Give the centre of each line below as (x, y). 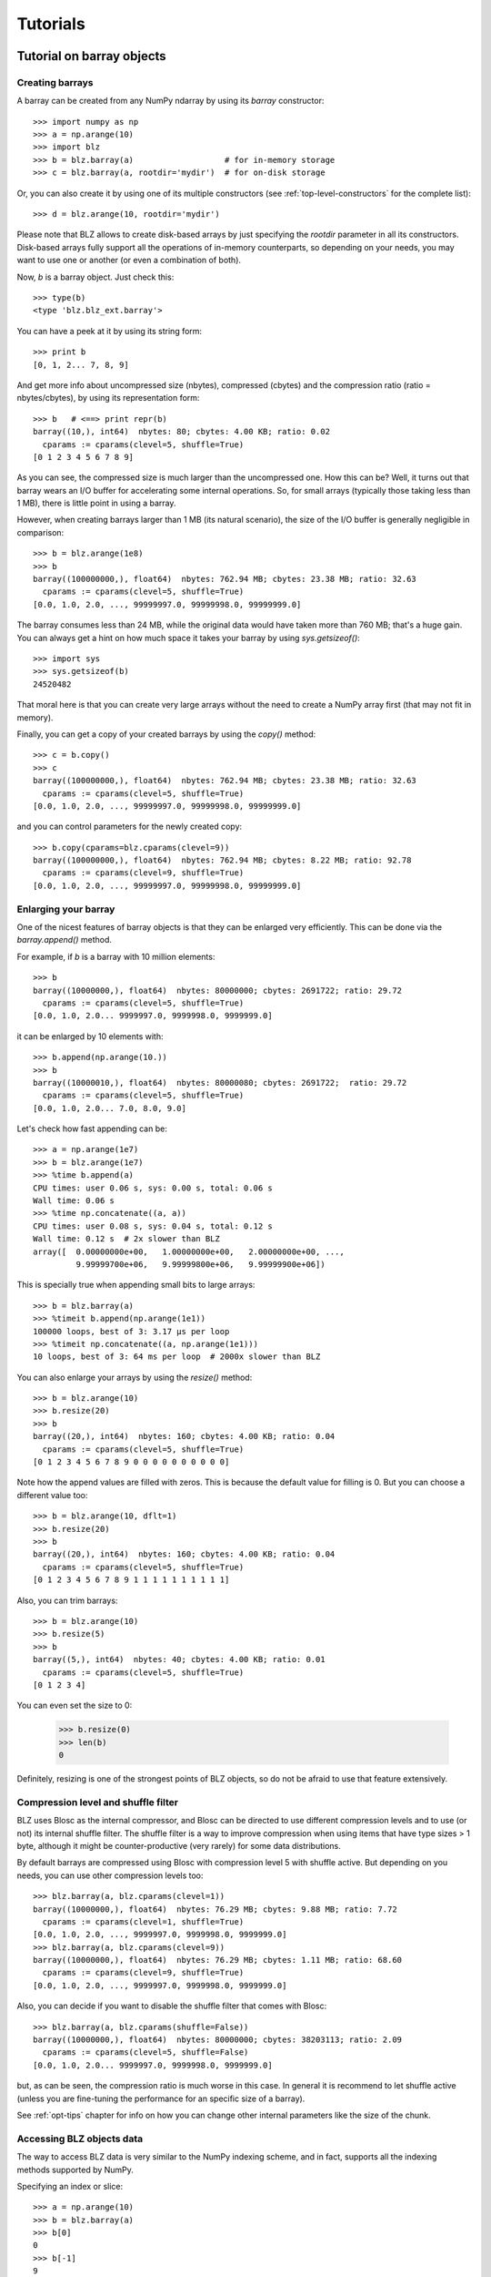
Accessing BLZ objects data (80, 2139)
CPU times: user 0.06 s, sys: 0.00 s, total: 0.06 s (153, 1188)
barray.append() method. (65, 940)
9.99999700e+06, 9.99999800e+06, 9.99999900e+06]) (201, 1264)
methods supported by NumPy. (75, 2170)
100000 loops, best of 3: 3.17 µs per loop (131, 1331)
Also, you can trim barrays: (67, 1600)
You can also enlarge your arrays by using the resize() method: (135, 1377)
